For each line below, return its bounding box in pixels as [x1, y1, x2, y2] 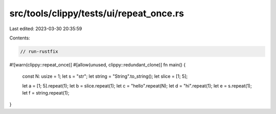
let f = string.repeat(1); [22, 90, 70, 96]
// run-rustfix [20, 49, 58, 54]
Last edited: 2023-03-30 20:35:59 [9, 26, 82, 32]
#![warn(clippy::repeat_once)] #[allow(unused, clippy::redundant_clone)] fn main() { [9, 61, 186, 67]
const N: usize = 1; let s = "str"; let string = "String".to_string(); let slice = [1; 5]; [22, 73, 188, 79]
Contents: [9, 35, 30, 41]
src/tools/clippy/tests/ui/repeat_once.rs [9, 8, 184, 19]
